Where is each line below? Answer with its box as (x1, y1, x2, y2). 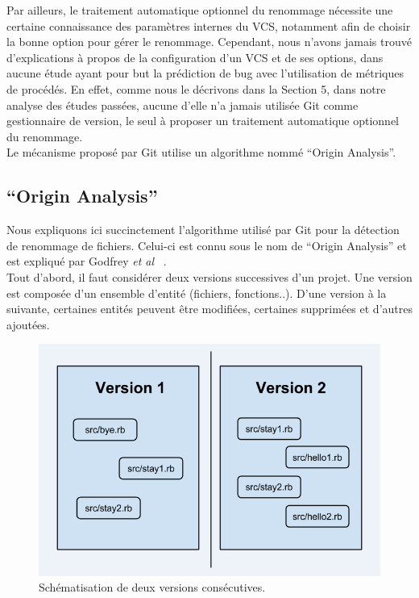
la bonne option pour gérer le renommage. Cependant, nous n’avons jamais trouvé (6, 33, 412, 50)
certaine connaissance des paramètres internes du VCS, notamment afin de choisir (6, 17, 411, 34)
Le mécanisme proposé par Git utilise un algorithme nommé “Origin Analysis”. (6, 144, 396, 161)
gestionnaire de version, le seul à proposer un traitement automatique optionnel (6, 112, 400, 129)
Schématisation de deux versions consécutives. (39, 579, 266, 596)
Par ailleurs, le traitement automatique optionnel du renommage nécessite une (6, 2, 393, 18)
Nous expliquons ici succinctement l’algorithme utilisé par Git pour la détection (6, 221, 400, 238)
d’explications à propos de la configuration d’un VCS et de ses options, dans (6, 48, 384, 65)
